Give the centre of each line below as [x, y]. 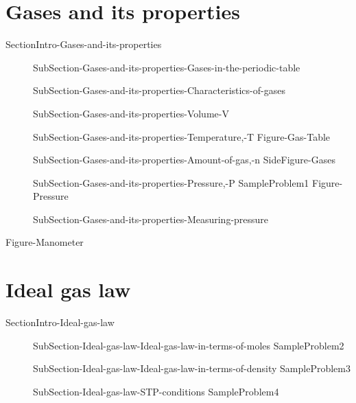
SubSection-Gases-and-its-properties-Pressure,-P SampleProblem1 [171, 182]
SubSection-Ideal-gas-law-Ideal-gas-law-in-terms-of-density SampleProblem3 [192, 368]
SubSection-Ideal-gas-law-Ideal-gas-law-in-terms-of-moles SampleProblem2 [189, 345]
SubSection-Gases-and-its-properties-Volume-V [131, 113]
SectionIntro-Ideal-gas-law [60, 322]
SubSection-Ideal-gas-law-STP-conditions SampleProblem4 [156, 391]
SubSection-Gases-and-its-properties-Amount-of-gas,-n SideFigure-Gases [184, 160]
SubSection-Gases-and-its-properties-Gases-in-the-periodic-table [167, 67]
